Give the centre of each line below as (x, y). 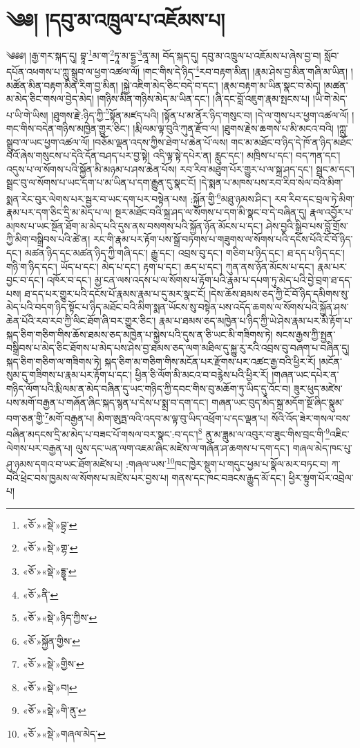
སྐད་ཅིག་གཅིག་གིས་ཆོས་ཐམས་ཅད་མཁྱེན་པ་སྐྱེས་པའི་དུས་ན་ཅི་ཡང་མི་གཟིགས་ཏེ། (140, 334)
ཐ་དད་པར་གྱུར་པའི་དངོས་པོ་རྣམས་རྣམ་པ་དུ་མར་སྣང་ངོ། (115, 293)
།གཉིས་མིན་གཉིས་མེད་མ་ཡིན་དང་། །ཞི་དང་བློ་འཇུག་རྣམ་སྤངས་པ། (203, 99)
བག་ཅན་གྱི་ (26, 418)
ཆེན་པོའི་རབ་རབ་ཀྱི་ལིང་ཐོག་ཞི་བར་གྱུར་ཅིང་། (81, 321)
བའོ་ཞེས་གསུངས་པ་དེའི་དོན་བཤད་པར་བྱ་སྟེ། (78, 155)
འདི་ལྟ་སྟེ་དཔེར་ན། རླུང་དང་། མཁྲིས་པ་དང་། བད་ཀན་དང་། (247, 155)
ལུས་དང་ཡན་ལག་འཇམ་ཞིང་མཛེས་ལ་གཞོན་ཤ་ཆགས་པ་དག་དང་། (182, 447)
